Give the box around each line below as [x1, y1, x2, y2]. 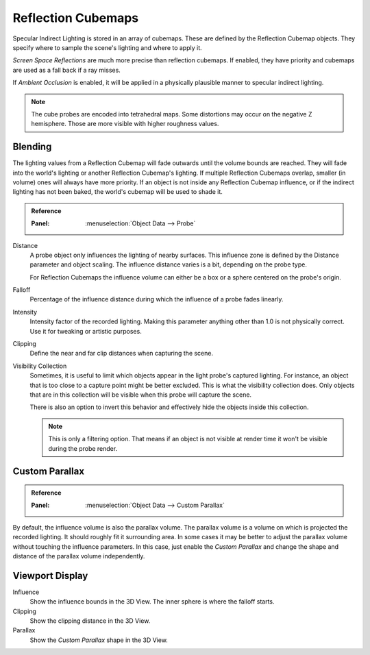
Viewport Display [12, 569, 88, 582]
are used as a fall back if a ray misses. [12, 66, 121, 74]
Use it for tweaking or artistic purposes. [29, 327, 142, 335]
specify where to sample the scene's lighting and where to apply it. [12, 43, 202, 51]
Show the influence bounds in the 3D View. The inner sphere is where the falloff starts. [29, 597, 275, 606]
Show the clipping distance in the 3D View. [29, 617, 151, 625]
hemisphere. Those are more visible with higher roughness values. [31, 120, 219, 128]
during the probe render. [48, 444, 118, 452]
